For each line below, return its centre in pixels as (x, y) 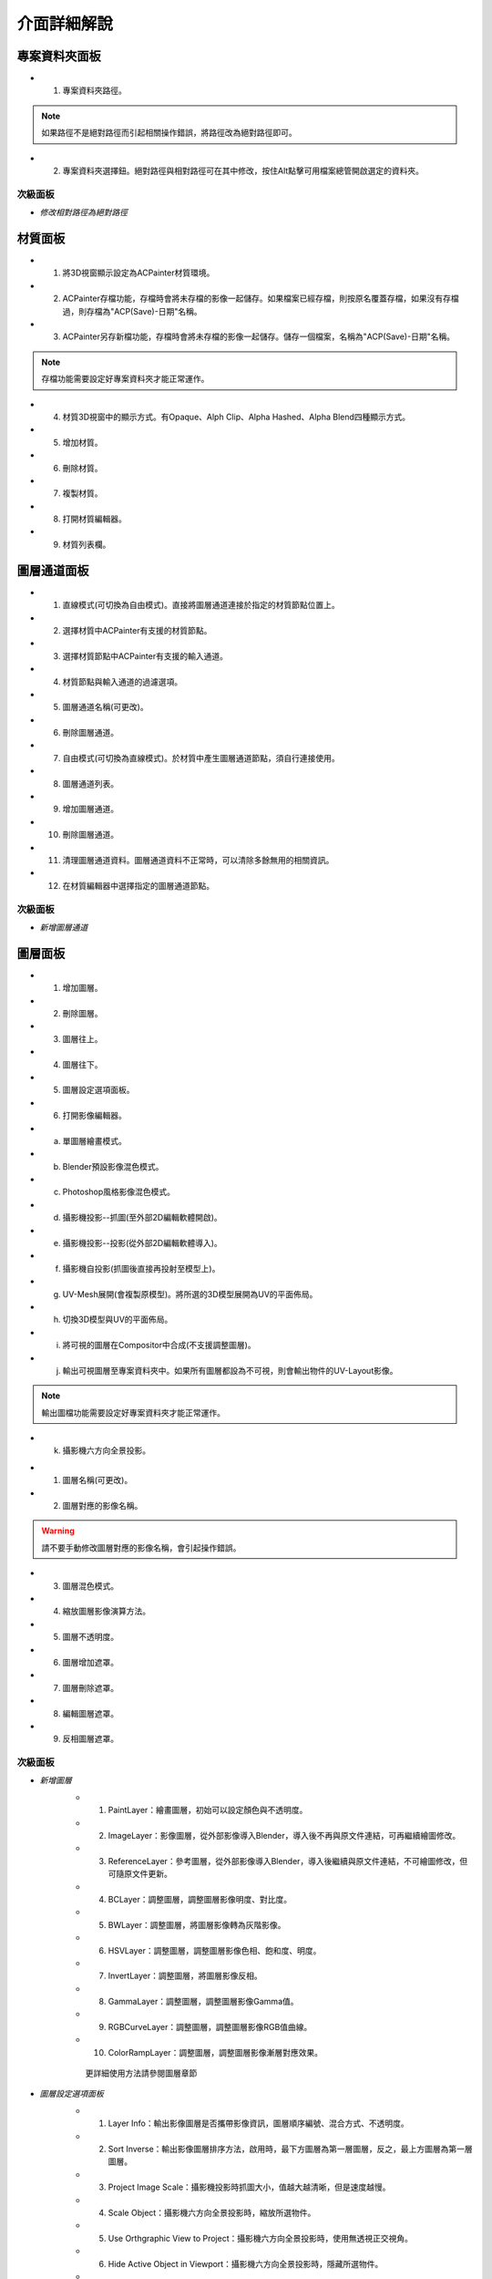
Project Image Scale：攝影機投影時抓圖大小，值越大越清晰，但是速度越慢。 (249, 2187)
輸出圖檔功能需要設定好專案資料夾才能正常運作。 (133, 1412)
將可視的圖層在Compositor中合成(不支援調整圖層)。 (159, 1346)
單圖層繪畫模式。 (94, 1140)
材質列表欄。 (87, 544)
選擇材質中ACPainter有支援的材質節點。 (137, 630)
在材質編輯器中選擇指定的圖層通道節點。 (138, 885)
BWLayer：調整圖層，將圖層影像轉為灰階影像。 (197, 1924)
